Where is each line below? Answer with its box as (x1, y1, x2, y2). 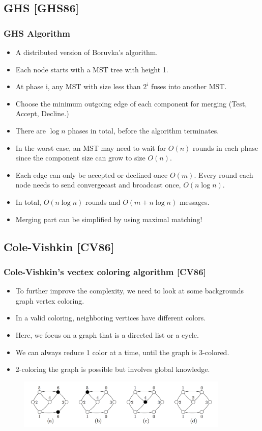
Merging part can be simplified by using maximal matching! (15, 213, 202, 224)
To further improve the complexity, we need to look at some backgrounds (15, 285, 244, 296)
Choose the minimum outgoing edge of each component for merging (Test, (15, 98, 247, 109)
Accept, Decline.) (15, 108, 69, 119)
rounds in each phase (193, 142, 258, 153)
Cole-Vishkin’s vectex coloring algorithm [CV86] (4, 265, 206, 278)
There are (15, 125, 46, 136)
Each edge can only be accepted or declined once (15, 169, 168, 180)
